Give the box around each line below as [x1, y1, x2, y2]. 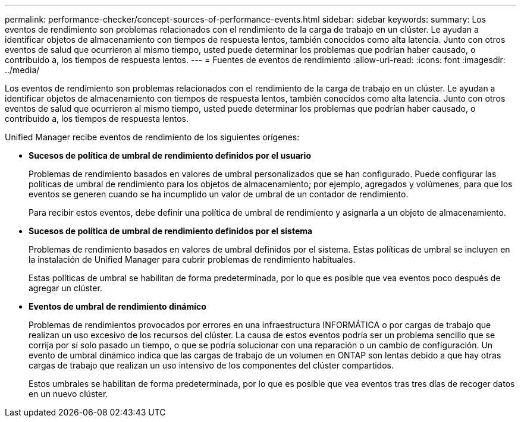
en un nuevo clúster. [29, 389, 108, 399]
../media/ [5, 65, 40, 75]
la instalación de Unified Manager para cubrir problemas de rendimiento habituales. [29, 254, 356, 264]
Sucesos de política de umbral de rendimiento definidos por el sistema [29, 226, 313, 236]
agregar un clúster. [29, 283, 102, 293]
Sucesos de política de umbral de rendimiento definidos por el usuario [29, 150, 311, 160]
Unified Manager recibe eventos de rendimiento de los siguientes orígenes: [5, 132, 300, 142]
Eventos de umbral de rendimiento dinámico [29, 301, 206, 311]
